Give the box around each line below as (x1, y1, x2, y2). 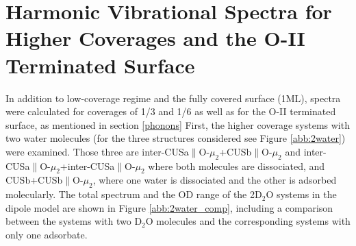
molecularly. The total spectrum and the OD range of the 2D (5, 187, 262, 201)
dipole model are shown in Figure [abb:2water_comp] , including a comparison (5, 200, 333, 214)
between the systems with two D (5, 214, 142, 228)
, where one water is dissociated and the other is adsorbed (92, 173, 337, 187)
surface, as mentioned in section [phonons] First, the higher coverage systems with (5, 117, 350, 132)
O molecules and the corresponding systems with (145, 214, 351, 228)
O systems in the (266, 187, 337, 201)
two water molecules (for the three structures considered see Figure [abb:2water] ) (5, 131, 346, 145)
